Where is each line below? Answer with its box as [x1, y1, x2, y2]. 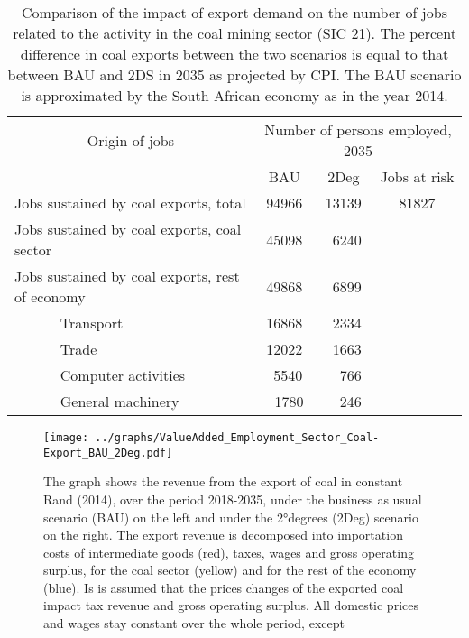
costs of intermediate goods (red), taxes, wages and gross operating [43, 542, 414, 561]
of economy [14, 286, 86, 307]
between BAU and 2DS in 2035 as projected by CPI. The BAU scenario [7, 64, 462, 85]
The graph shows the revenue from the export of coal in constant [43, 472, 403, 491]
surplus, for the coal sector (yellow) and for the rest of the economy [43, 560, 417, 579]
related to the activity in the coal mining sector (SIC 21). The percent [13, 23, 456, 43]
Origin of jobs [87, 129, 174, 151]
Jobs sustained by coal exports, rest [14, 265, 240, 286]
